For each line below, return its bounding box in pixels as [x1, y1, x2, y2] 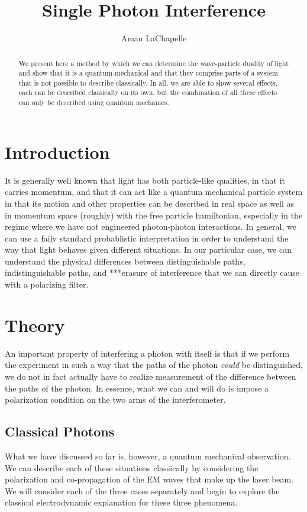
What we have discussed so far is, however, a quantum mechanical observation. [5, 449, 291, 462]
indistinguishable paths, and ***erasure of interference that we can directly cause [5, 266, 299, 279]
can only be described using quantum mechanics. [18, 97, 169, 107]
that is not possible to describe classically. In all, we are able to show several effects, [18, 77, 278, 87]
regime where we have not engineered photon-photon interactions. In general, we [5, 220, 296, 233]
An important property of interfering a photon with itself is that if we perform [5, 347, 290, 359]
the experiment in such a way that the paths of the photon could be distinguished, [5, 358, 303, 371]
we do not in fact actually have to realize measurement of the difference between [5, 370, 296, 382]
